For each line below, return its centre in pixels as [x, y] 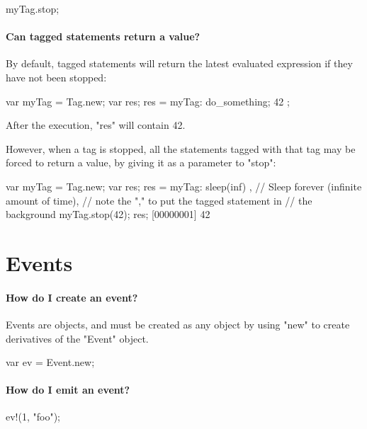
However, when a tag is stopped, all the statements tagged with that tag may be [181, 148]
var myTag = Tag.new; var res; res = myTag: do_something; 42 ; [148, 101]
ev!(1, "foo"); [33, 417]
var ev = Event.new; [50, 362]
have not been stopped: [56, 77]
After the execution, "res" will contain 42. [96, 125]
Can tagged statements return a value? [103, 36]
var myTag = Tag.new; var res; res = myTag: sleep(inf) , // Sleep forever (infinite [184, 186]
